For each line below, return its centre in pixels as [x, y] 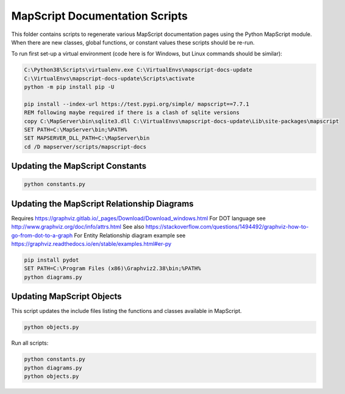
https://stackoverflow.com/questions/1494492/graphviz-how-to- [227, 227]
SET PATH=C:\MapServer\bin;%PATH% [76, 130]
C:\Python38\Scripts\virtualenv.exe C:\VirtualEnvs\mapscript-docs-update [138, 70]
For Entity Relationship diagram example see [130, 235]
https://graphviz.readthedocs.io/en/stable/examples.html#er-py [91, 244]
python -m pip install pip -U [69, 87]
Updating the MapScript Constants [79, 166]
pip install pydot [52, 260]
